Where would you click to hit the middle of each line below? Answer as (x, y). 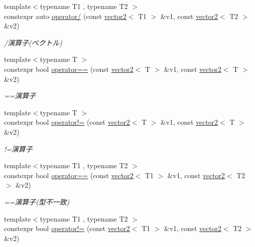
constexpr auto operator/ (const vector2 (65, 16)
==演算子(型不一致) (37, 201)
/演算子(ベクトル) (33, 42)
